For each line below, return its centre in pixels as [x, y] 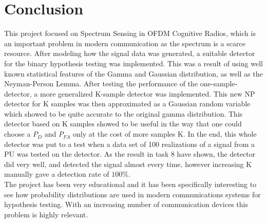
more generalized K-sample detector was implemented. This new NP [148, 93]
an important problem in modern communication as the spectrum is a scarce [125, 43]
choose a [17, 134]
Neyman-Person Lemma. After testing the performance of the [101, 83]
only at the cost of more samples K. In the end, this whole [165, 134]
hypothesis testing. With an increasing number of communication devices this [126, 204]
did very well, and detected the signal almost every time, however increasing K [128, 164]
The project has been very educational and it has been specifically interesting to [130, 184]
